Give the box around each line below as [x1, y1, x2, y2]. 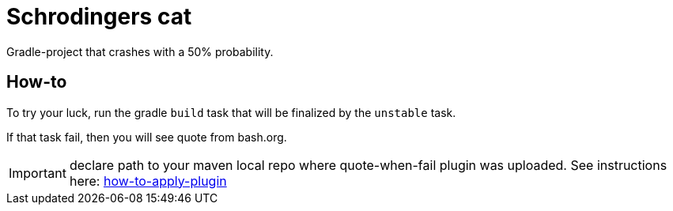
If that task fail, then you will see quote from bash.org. [6, 130, 287, 144]
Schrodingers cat [6, 3, 192, 30]
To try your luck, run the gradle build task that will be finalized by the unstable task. [6, 105, 456, 119]
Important [9, 164, 66, 181]
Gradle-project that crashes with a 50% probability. [6, 44, 274, 58]
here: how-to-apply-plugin [69, 172, 227, 189]
